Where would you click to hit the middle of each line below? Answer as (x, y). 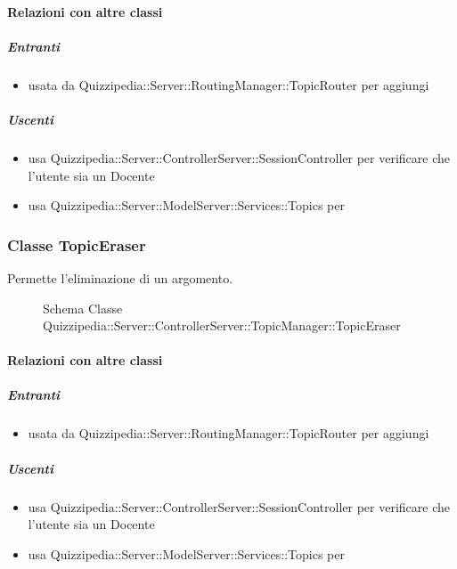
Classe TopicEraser (77, 244)
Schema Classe (83, 308)
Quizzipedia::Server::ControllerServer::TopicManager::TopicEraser (222, 325)
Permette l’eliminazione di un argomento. (120, 277)
